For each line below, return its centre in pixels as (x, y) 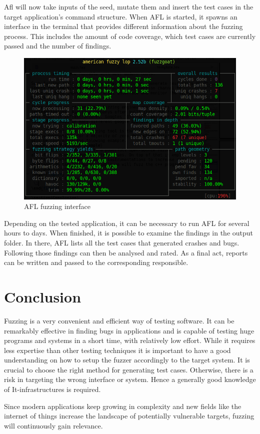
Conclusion (43, 296)
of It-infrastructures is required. (52, 389)
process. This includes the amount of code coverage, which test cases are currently (130, 36)
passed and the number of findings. (58, 46)
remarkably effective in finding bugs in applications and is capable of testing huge (129, 330)
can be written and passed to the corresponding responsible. (96, 262)
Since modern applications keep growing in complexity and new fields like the (123, 406)
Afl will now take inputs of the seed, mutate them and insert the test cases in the (129, 6)
